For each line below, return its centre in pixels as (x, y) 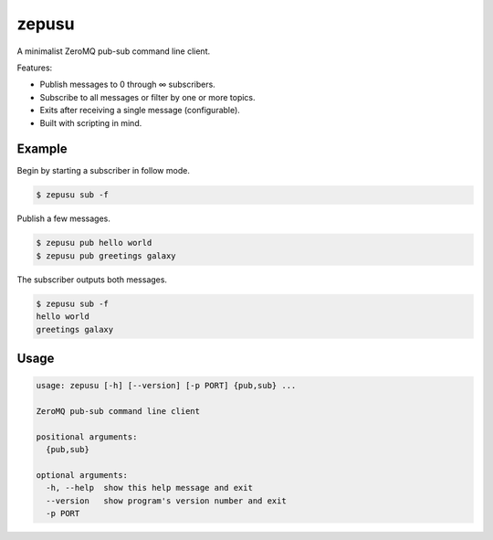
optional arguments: (82, 475)
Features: (35, 68)
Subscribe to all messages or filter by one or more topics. (147, 97)
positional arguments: (87, 437)
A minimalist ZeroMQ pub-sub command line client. (113, 51)
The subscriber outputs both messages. (92, 280)
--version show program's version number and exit (166, 501)
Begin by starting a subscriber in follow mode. (104, 171)
